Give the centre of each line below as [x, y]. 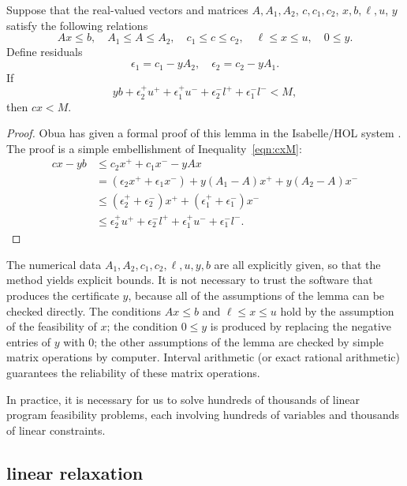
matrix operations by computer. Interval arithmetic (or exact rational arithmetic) [203, 357]
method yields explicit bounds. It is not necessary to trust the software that [190, 280]
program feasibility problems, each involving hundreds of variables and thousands [203, 415]
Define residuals [45, 51]
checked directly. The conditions [84, 310]
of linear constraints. [56, 430]
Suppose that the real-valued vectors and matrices [127, 9]
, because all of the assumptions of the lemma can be [256, 295]
